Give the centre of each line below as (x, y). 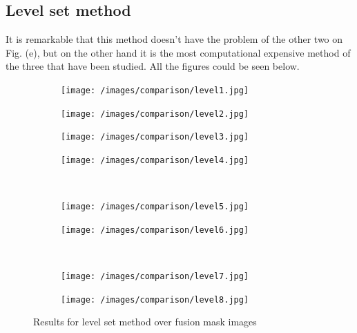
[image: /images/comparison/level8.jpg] (155, 299)
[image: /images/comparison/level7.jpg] (155, 277)
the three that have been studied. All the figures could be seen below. (153, 66)
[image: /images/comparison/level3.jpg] (155, 137)
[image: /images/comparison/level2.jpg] (155, 114)
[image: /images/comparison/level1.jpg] (155, 90)
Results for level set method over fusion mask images (145, 322)
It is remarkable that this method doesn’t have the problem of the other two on (174, 39)
